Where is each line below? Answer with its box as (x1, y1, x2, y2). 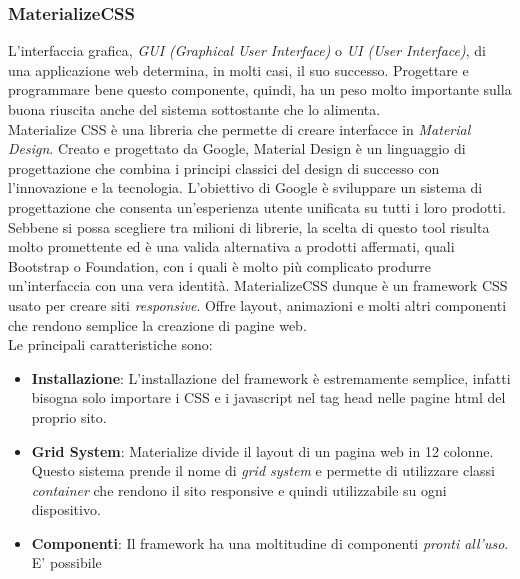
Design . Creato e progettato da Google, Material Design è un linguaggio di (8, 138, 466, 159)
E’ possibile (31, 552, 102, 573)
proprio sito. (31, 406, 107, 427)
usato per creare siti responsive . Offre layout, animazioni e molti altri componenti (8, 294, 507, 315)
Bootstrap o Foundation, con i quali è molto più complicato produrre (8, 255, 432, 276)
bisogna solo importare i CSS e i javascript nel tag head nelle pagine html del (31, 387, 506, 408)
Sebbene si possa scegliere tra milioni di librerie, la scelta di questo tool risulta (8, 216, 490, 237)
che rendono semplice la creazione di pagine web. (8, 314, 307, 335)
